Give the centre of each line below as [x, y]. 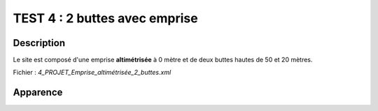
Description [39, 43]
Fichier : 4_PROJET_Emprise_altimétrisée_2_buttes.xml [92, 73]
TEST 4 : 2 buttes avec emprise [106, 18]
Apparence [38, 92]
